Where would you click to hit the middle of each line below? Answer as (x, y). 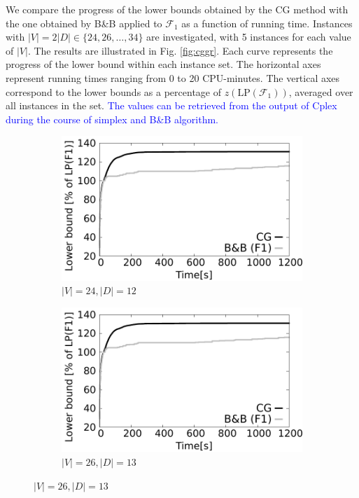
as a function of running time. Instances (267, 23)
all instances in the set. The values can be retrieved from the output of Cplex (171, 105)
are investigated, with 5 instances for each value (249, 37)
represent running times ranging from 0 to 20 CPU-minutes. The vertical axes (173, 77)
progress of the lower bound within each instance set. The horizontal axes (163, 64)
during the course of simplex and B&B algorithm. (112, 119)
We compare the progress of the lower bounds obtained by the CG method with (177, 9)
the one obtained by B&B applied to (84, 23)
